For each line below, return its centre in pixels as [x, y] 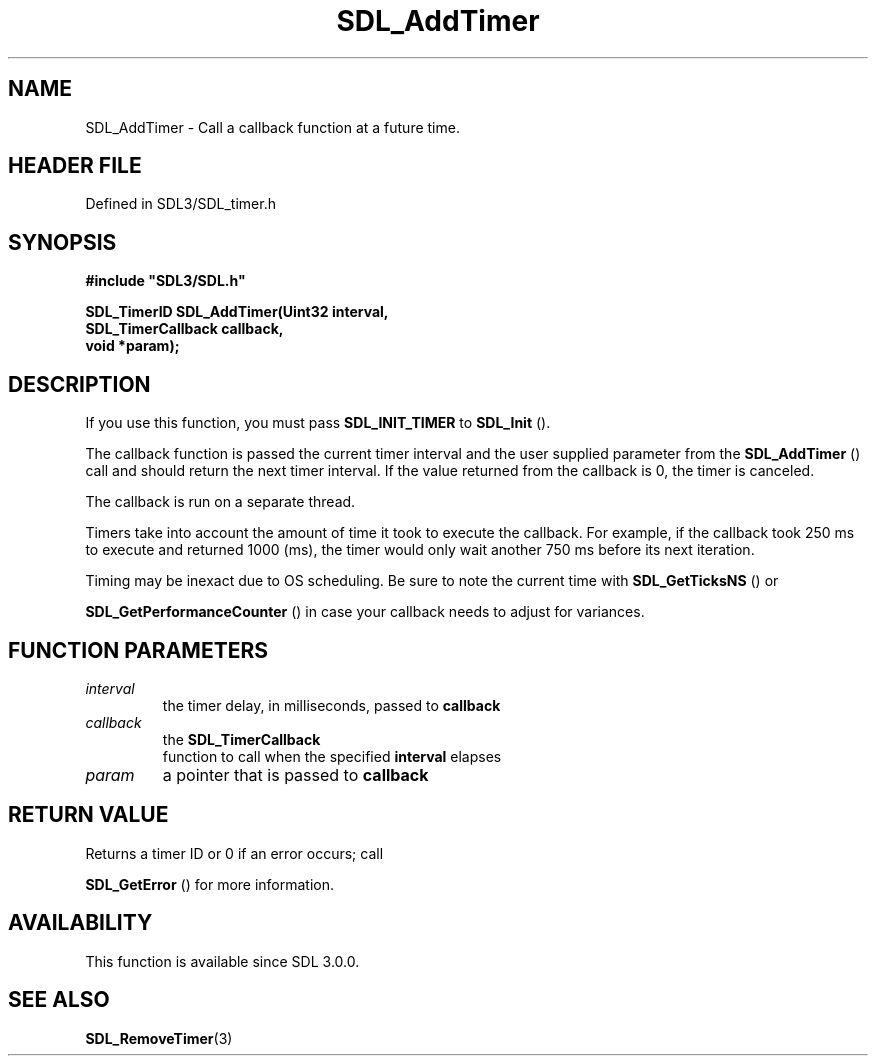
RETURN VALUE [88, 815]
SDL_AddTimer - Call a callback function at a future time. [272, 127]
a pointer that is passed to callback [295, 774]
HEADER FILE [75, 166]
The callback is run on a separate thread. [220, 502]
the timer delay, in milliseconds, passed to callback [331, 705]
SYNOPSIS [62, 242]
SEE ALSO [59, 1000]
